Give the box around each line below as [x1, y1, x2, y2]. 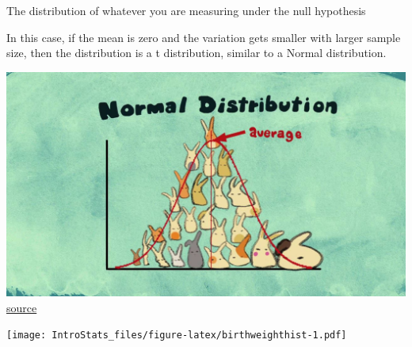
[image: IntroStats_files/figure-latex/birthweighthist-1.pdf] [6, 330, 347, 341]
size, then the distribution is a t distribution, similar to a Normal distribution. [6, 44, 387, 61]
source [6, 299, 37, 315]
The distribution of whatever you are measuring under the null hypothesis [6, 2, 366, 18]
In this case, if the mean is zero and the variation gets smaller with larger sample [6, 29, 401, 45]
